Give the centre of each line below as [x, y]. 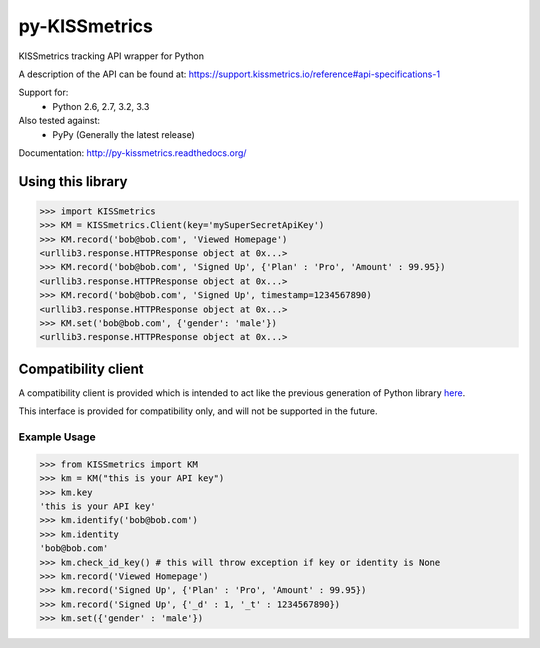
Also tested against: [59, 121]
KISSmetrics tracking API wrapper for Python [111, 56]
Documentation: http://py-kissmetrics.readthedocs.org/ [132, 152]
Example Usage [57, 437]
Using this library [73, 181]
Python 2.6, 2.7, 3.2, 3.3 [101, 106]
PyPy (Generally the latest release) [123, 134]
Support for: [43, 92]
